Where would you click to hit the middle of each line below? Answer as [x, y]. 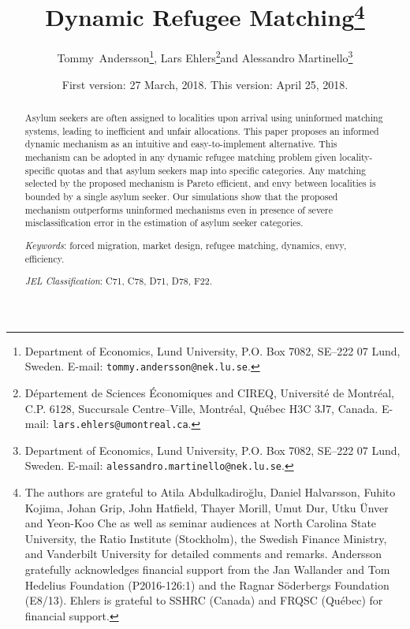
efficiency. [45, 258]
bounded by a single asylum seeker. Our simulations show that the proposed [181, 197]
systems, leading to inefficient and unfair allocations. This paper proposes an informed [202, 130]
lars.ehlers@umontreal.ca [120, 425]
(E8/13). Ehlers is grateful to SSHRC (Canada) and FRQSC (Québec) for [204, 600]
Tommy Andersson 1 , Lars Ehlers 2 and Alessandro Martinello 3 [205, 57]
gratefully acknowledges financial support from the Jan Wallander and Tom [207, 569]
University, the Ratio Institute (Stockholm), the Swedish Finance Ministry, [206, 538]
